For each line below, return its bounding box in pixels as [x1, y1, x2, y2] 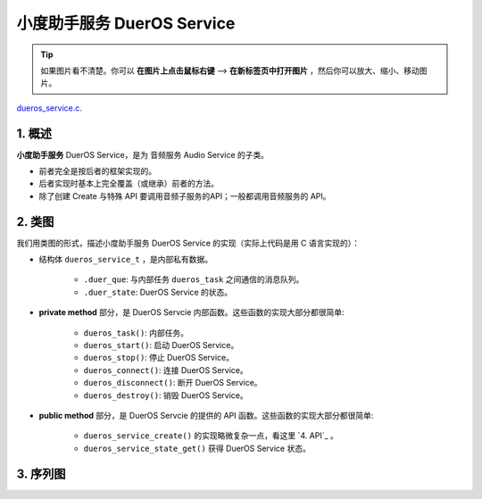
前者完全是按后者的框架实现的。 [38, 166, 156, 177]
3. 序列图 [16, 466, 66, 481]
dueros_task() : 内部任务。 [83, 327, 189, 338]
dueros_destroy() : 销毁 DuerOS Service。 [83, 389, 249, 401]
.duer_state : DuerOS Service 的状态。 [83, 287, 233, 297]
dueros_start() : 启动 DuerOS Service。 [83, 340, 239, 351]
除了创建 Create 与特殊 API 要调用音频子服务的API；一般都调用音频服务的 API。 [38, 190, 331, 201]
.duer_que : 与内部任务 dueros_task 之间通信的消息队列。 [83, 274, 304, 285]
